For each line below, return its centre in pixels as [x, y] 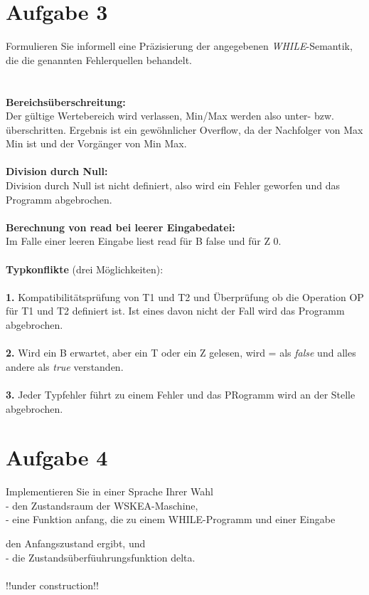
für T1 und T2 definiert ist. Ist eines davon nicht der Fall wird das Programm [175, 311]
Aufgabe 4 [57, 457]
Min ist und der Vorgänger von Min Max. [96, 143]
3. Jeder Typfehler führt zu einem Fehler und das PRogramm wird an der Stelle [181, 394]
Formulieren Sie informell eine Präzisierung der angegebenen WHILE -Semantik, [179, 46]
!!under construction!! [52, 585]
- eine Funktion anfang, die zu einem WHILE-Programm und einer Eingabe [171, 519]
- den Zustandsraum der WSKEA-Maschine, [102, 505]
